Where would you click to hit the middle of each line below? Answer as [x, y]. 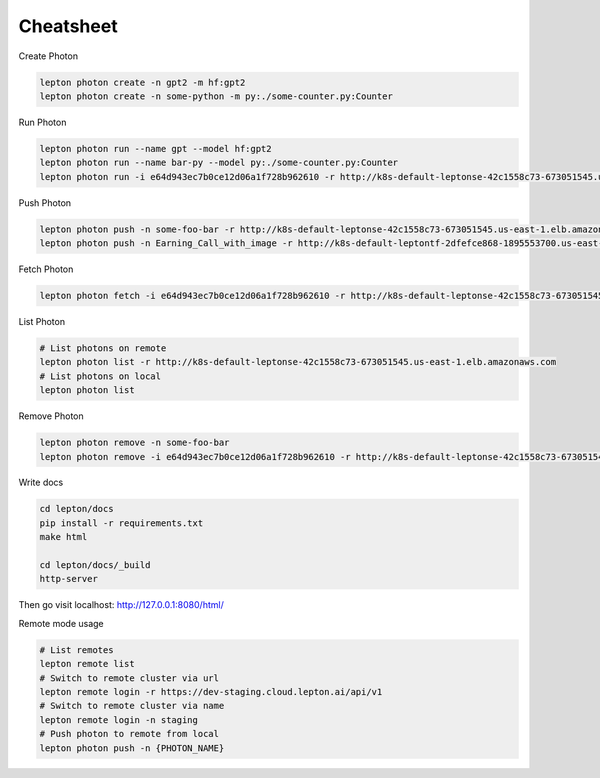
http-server [69, 579]
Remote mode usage [61, 623]
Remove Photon [51, 416]
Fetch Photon [46, 269]
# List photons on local [100, 376]
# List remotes [76, 649]
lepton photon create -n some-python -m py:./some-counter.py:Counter [216, 96]
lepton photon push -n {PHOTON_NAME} [132, 748]
